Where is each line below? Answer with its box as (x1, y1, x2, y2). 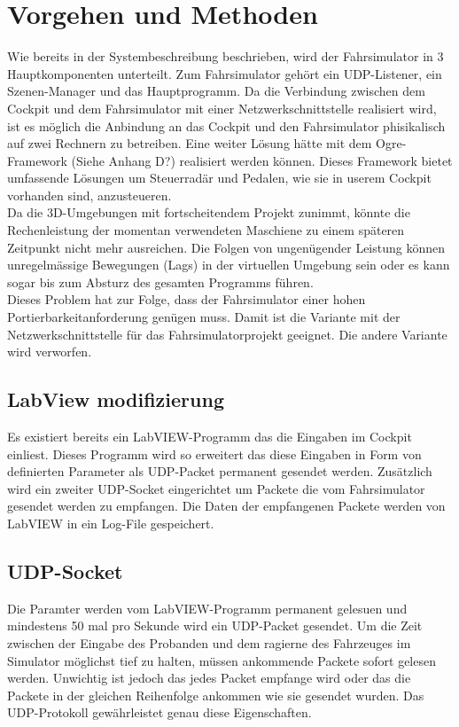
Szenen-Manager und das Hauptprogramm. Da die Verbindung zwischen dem (7, 82, 425, 100)
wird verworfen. (7, 342, 92, 361)
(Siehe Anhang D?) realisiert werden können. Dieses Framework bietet (71, 151, 453, 169)
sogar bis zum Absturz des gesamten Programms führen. (7, 272, 314, 291)
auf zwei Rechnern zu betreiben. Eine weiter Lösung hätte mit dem (7, 134, 372, 152)
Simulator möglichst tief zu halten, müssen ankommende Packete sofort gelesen (7, 651, 436, 669)
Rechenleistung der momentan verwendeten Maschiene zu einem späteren (7, 221, 405, 239)
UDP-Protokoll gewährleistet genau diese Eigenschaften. (7, 703, 312, 722)
